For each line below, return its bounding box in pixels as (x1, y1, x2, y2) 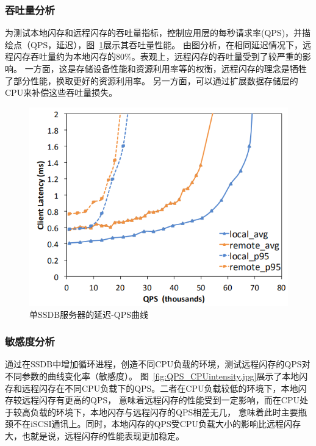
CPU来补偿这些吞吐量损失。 (5, 86, 118, 99)
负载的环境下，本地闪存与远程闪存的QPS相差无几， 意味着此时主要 (30, 405, 298, 418)
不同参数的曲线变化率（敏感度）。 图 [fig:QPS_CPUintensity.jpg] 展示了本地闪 (5, 369, 308, 382)
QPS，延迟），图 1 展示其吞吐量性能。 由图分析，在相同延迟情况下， (30, 38, 303, 51)
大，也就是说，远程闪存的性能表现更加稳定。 (5, 429, 184, 442)
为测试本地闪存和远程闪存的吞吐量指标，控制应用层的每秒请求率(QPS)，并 (5, 26, 303, 39)
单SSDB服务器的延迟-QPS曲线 (29, 308, 149, 320)
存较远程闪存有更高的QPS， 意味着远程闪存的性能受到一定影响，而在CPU (5, 394, 300, 406)
